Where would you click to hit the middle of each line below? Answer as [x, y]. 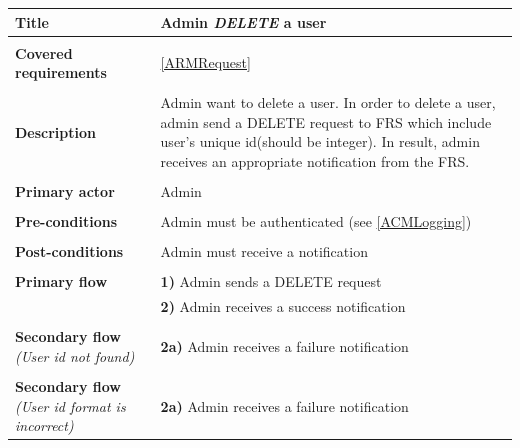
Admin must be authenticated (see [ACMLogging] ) [316, 221]
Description [56, 131]
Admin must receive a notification [264, 251]
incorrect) [44, 425]
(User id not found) [75, 355]
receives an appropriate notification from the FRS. [315, 161]
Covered [44, 52]
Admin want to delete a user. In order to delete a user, [328, 102]
